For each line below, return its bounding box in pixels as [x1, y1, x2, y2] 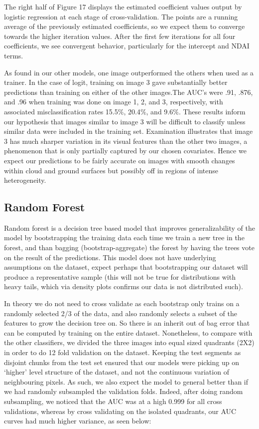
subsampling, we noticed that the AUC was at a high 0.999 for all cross [4, 396, 222, 406]
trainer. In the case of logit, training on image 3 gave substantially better [4, 77, 228, 87]
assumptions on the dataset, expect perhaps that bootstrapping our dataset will [4, 262, 248, 272]
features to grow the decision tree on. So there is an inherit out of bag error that [4, 318, 250, 328]
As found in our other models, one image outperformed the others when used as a [4, 67, 254, 77]
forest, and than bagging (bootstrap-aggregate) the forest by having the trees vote [4, 242, 255, 253]
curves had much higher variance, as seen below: [4, 416, 151, 426]
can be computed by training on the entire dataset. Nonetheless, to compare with [4, 327, 253, 338]
